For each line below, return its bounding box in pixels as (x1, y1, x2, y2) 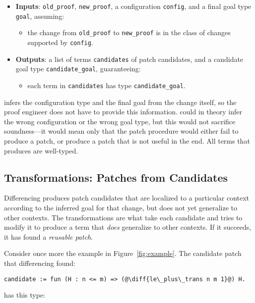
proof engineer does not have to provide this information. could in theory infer (4, 106, 242, 117)
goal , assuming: (15, 10, 64, 21)
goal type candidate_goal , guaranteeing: (15, 63, 141, 74)
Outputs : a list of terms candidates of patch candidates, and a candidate (15, 53, 244, 64)
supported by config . (27, 37, 93, 47)
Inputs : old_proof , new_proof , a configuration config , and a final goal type (15, 1, 252, 11)
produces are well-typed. (4, 145, 78, 155)
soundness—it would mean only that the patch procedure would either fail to (4, 126, 239, 136)
